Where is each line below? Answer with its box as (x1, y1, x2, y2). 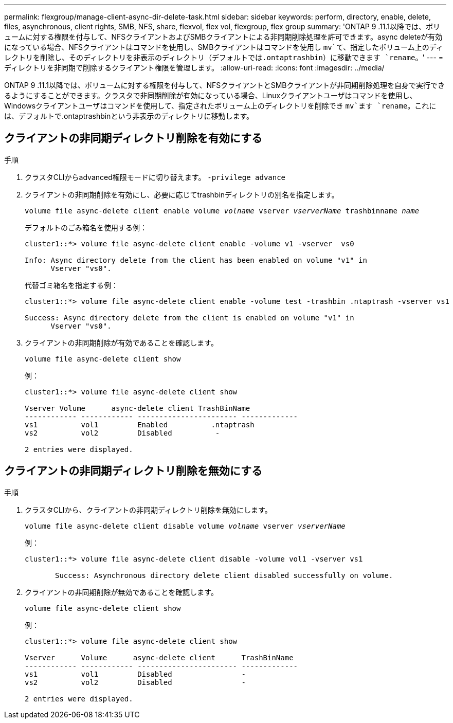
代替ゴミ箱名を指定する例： (25, 280, 118, 290)
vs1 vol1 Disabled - (25, 670, 246, 678)
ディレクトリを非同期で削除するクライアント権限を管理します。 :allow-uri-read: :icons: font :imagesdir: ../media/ (4, 63, 385, 72)
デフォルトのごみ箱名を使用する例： (25, 223, 147, 232)
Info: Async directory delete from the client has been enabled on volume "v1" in (25, 256, 367, 264)
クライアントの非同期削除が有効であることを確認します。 (25, 338, 218, 347)
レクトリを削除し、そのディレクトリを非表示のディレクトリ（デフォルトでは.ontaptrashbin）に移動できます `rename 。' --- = (4, 53, 444, 62)
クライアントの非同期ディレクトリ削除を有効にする (4, 132, 262, 145)
